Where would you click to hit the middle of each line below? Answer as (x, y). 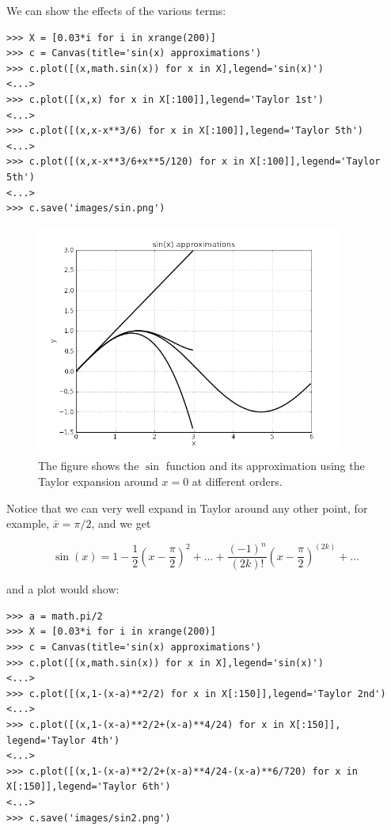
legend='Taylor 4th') (63, 740)
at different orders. (237, 481)
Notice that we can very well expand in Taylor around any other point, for (187, 508)
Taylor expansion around (98, 481)
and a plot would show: (63, 589)
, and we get (121, 523)
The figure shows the (89, 466)
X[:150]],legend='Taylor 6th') (89, 787)
